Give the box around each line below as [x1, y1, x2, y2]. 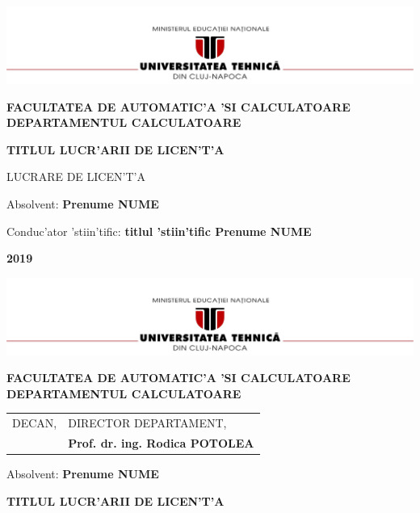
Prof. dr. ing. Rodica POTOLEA [68, 435, 254, 452]
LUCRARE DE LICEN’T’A [6, 168, 145, 185]
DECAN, [12, 414, 57, 431]
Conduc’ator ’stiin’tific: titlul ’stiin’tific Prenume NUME [6, 222, 312, 239]
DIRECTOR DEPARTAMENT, [68, 414, 227, 431]
